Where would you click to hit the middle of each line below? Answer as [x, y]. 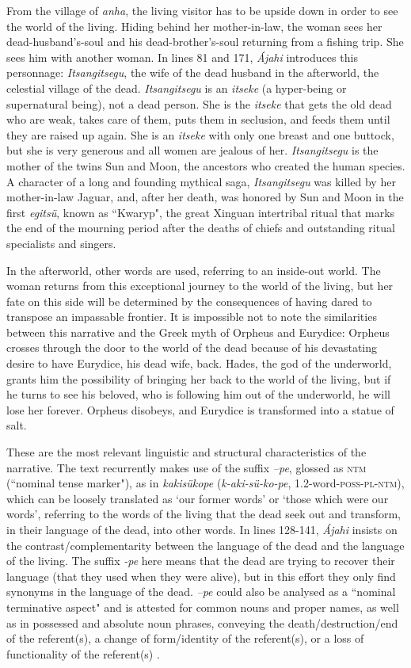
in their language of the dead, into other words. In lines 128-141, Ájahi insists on [202, 529]
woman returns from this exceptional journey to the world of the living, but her [200, 286]
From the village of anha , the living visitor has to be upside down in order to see [202, 10]
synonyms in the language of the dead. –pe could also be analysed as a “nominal [201, 592]
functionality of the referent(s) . [83, 653]
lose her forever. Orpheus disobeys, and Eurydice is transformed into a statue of [200, 409]
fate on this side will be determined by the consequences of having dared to [189, 301]
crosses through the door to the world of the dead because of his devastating [192, 347]
